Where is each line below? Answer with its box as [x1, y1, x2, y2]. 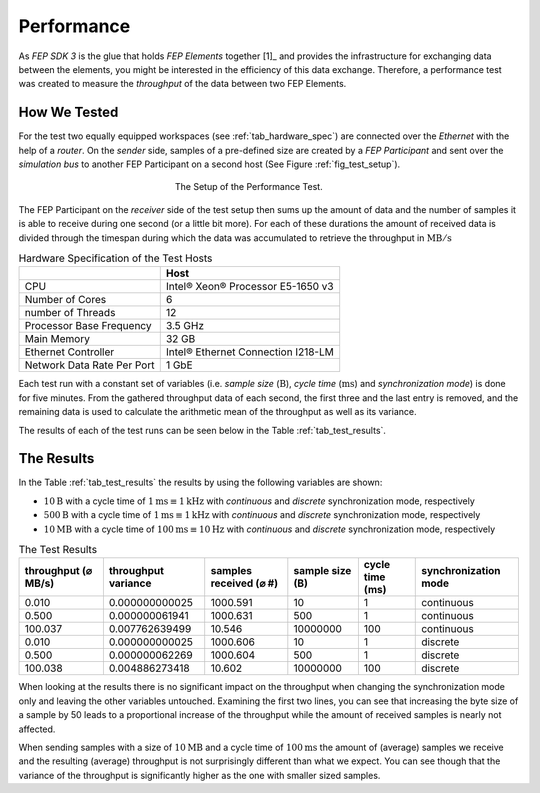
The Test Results [18, 543, 98, 557]
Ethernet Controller [24, 345, 115, 359]
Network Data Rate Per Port [24, 358, 155, 372]
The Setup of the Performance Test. [175, 181, 324, 193]
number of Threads [24, 306, 116, 320]
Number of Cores [24, 293, 107, 307]
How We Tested [18, 104, 119, 121]
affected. [18, 723, 56, 735]
